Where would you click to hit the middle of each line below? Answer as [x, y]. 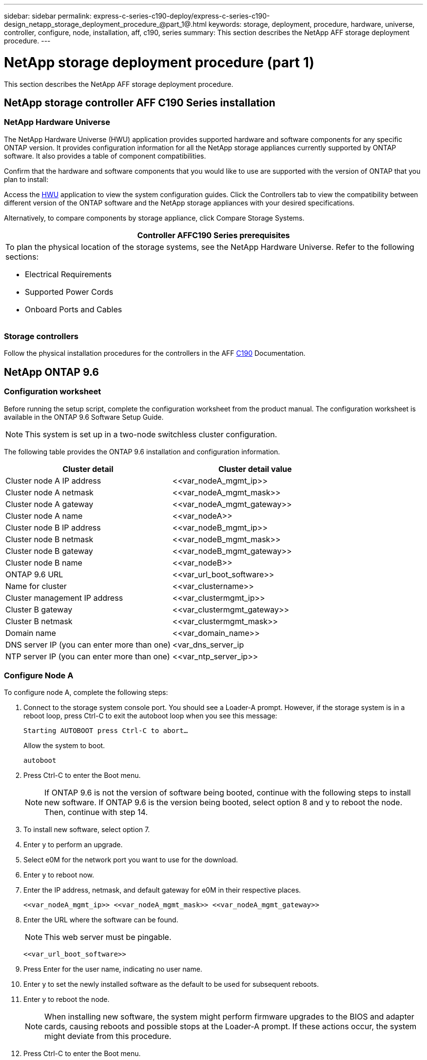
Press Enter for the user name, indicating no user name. [113, 969]
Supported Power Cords [69, 292]
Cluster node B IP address [53, 527]
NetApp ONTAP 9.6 [51, 372]
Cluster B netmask [39, 621]
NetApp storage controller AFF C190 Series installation [140, 102]
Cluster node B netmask [49, 539]
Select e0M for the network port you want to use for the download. [131, 860]
